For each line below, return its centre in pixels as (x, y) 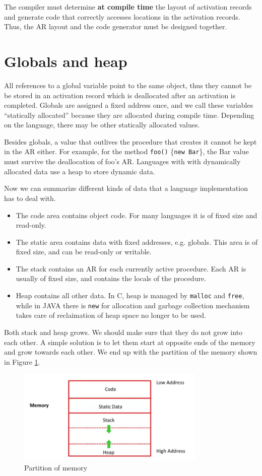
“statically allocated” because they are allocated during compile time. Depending (129, 115)
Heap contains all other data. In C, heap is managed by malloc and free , (130, 295)
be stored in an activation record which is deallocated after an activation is (120, 95)
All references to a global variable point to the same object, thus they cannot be (128, 85)
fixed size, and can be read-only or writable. (84, 252)
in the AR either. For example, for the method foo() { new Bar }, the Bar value (126, 151)
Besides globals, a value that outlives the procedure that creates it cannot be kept (130, 141)
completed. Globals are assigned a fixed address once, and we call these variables (129, 105)
